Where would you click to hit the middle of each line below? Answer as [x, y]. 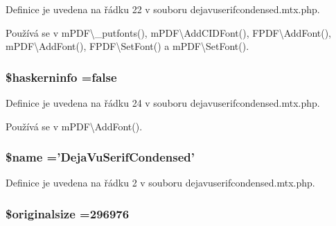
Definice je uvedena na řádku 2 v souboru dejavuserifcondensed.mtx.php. [160, 183]
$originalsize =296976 [68, 213]
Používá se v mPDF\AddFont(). [74, 126]
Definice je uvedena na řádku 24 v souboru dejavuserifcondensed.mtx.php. [163, 103]
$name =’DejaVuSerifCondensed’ [100, 157]
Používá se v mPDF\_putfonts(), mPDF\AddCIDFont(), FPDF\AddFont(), [169, 32]
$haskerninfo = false [61, 77]
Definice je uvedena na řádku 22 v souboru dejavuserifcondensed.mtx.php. [163, 9]
